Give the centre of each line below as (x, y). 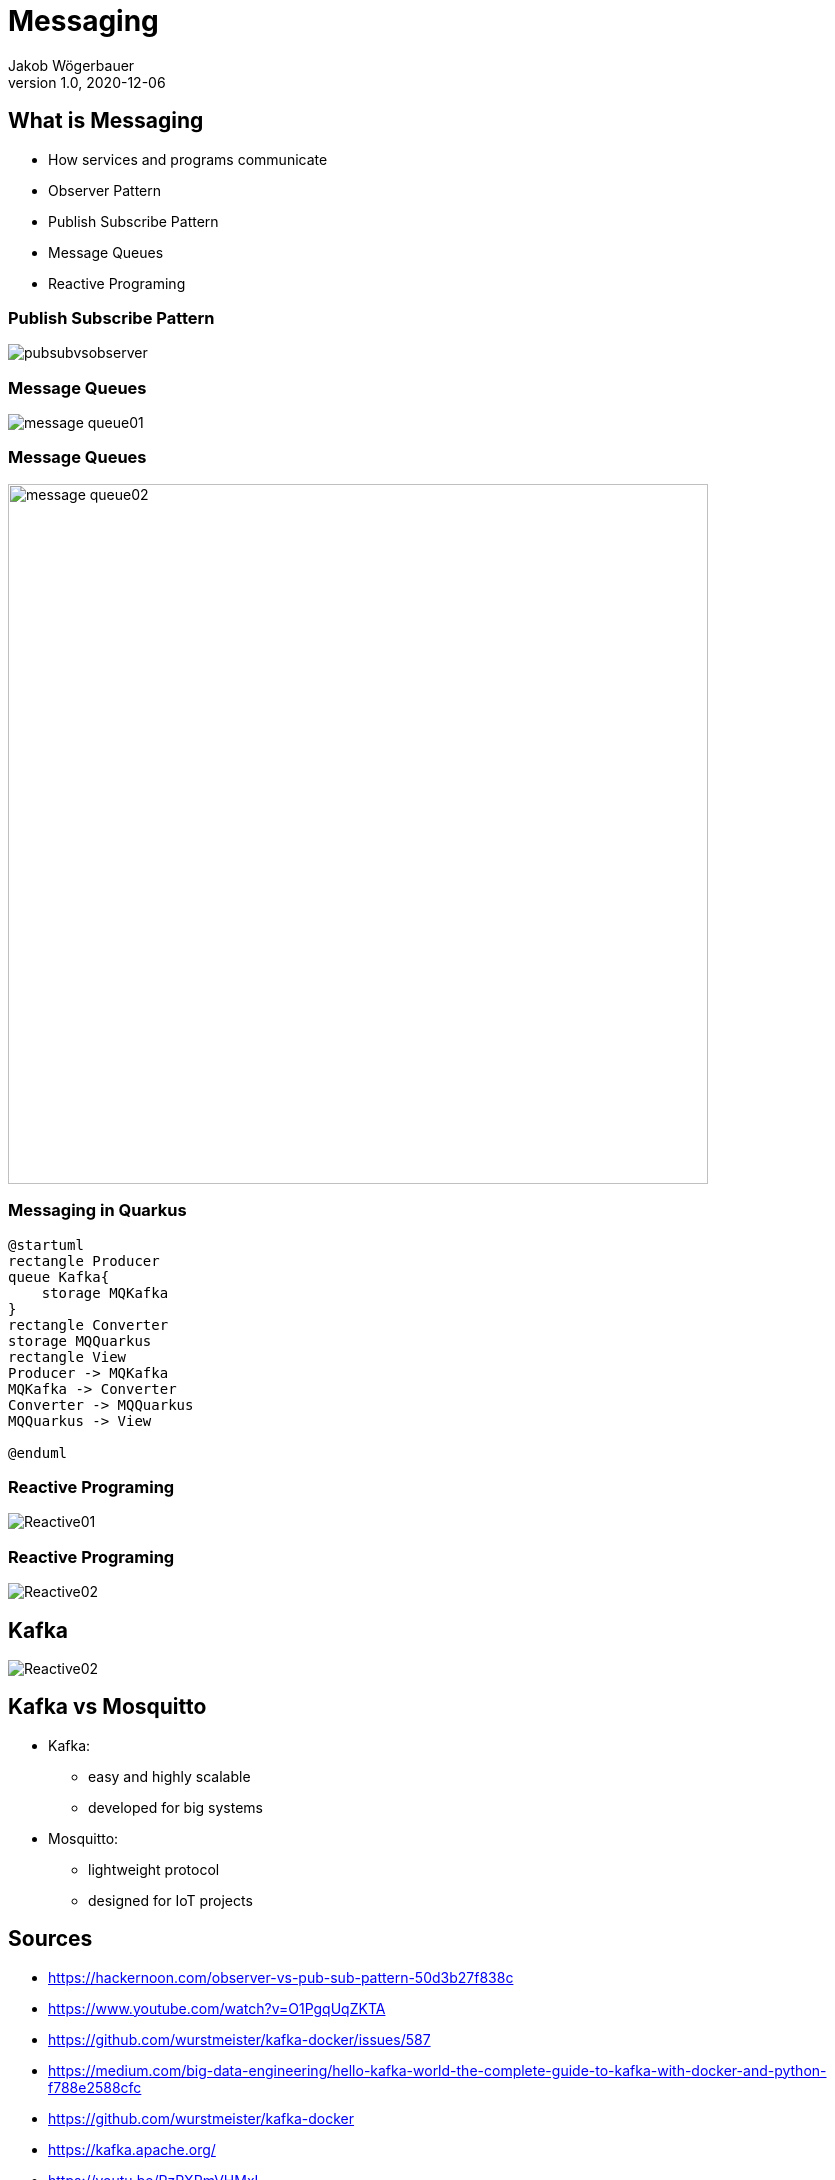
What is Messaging (106, 121)
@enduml (38, 1452)
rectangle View (67, 1356)
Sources (50, 1939)
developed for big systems (176, 1807)
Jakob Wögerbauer (71, 65)
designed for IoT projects (170, 1900)
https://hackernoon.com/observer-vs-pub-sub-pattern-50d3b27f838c (281, 1977)
